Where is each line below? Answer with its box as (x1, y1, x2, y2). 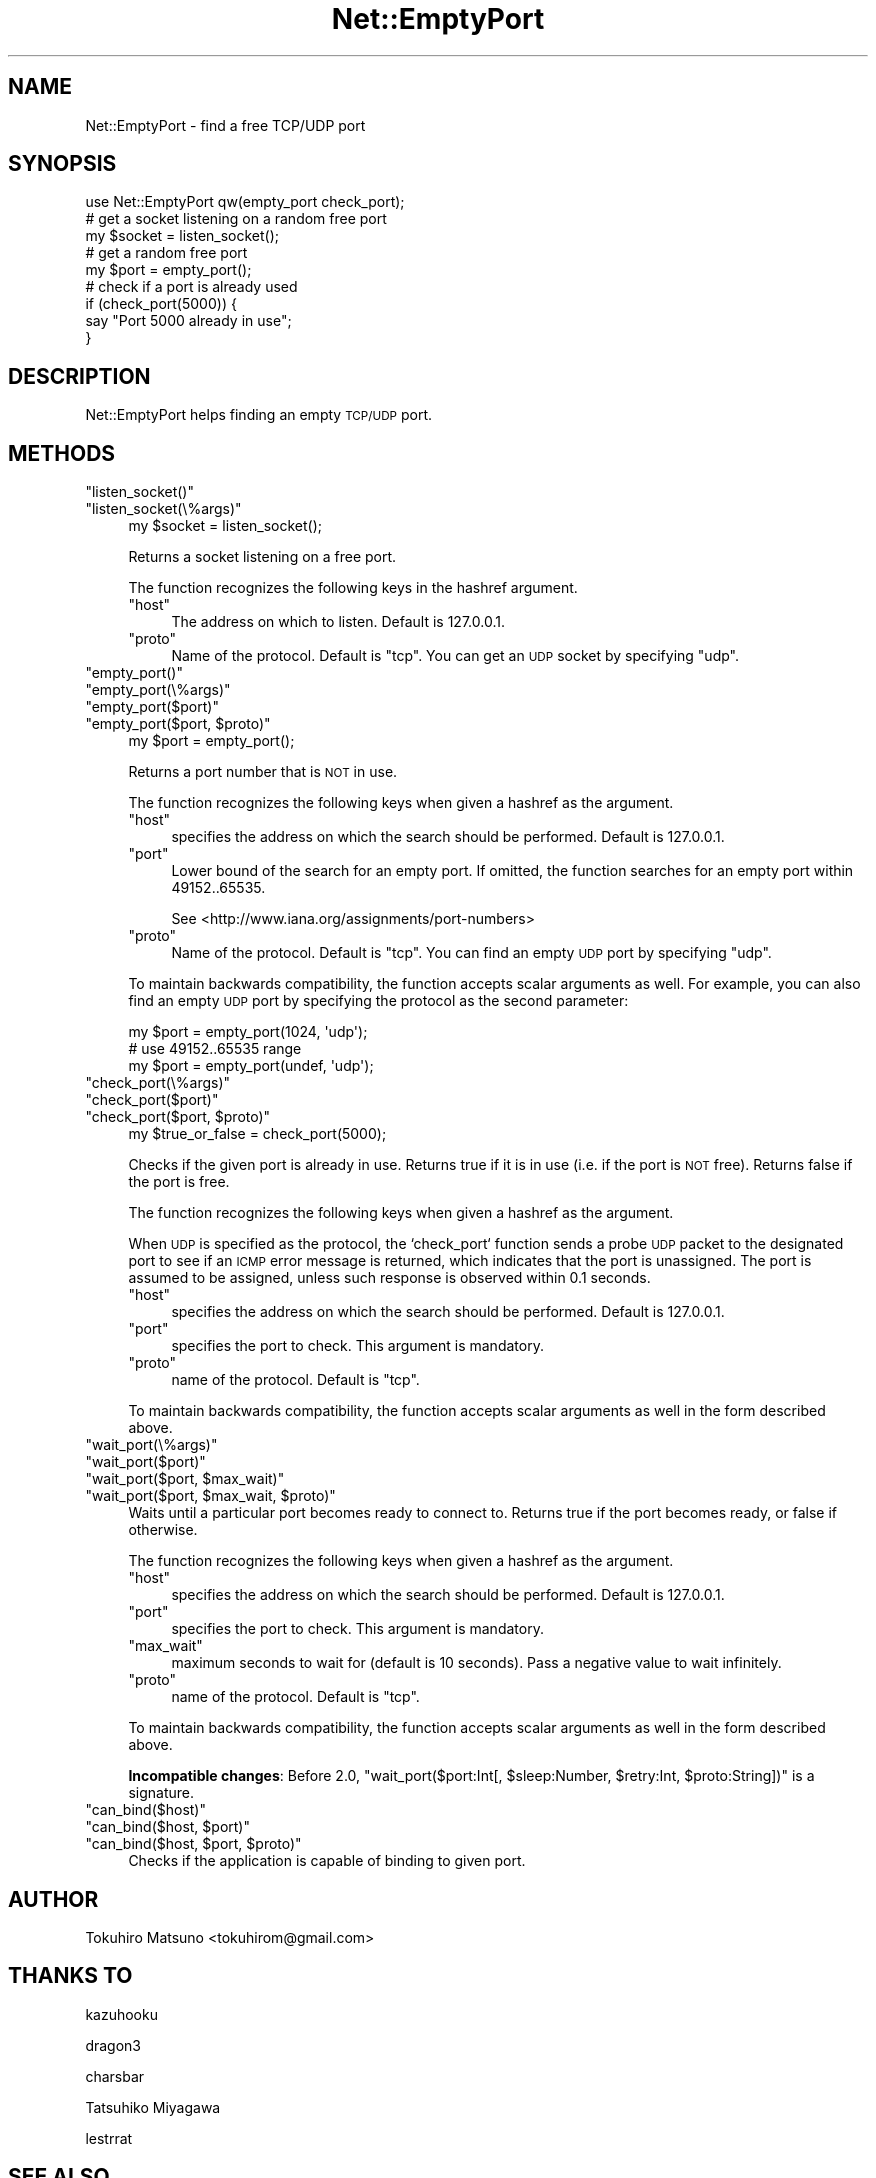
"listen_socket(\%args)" (85, 500, 242, 518)
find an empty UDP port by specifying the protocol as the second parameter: (128, 992, 629, 1010)
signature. (128, 1784, 194, 1802)
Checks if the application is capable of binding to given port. (128, 1852, 526, 1870)
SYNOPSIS (8, 151, 117, 177)
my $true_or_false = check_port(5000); (128, 1125, 387, 1143)
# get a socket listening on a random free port (85, 210, 387, 228)
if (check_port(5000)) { (85, 295, 237, 313)
